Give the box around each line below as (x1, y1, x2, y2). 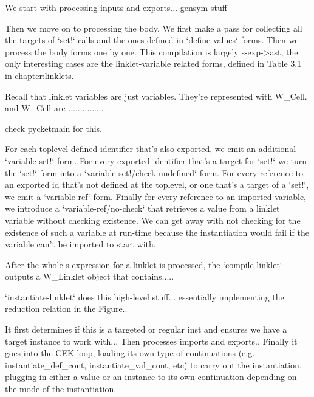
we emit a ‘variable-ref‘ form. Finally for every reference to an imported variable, (5, 190, 306, 202)
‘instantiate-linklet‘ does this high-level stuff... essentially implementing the (5, 290, 284, 303)
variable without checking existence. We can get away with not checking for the (5, 213, 301, 226)
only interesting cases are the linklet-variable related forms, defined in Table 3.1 (5, 57, 302, 70)
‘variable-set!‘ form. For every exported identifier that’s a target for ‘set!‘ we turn (5, 154, 307, 167)
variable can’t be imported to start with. (5, 238, 156, 250)
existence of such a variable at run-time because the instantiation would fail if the (5, 226, 309, 238)
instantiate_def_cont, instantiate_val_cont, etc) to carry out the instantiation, (5, 358, 302, 371)
